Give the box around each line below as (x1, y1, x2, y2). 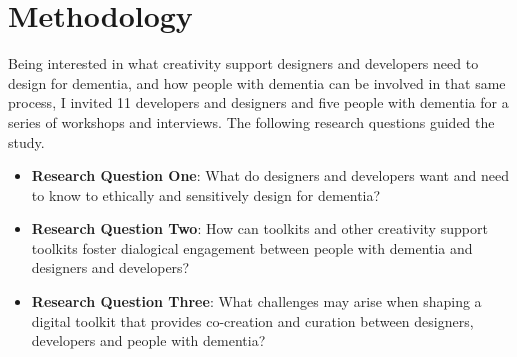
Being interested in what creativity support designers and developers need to (8, 53, 479, 74)
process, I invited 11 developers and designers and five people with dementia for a (8, 92, 509, 113)
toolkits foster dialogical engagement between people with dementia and (31, 237, 473, 258)
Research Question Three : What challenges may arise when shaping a (31, 291, 482, 312)
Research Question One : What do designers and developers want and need (31, 165, 509, 186)
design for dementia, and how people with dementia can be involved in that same (8, 72, 506, 93)
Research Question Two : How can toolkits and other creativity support (31, 218, 488, 239)
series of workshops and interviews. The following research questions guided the (8, 111, 495, 132)
